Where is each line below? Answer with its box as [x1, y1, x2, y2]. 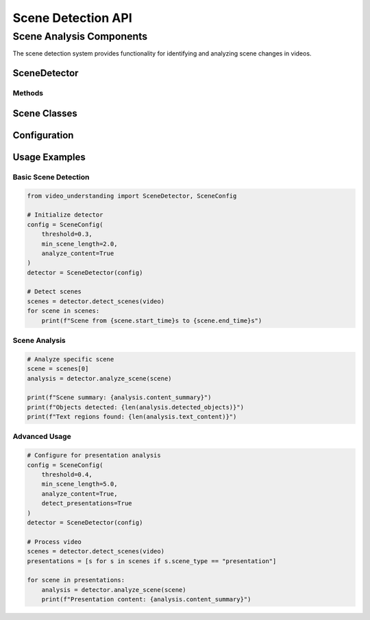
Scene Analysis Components [12, 30, 148, 43]
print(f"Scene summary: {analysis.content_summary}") [27, 394, 212, 401]
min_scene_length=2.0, [41, 240, 118, 248]
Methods [12, 88, 44, 98]
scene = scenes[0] [27, 365, 89, 373]
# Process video [27, 538, 82, 545]
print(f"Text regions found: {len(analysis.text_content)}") [27, 413, 237, 421]
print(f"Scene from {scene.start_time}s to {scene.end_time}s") [41, 316, 262, 324]
